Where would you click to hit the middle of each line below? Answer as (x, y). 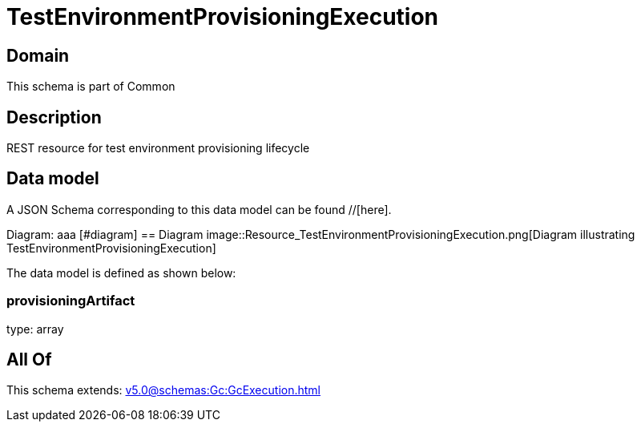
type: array (35, 329)
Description (54, 117)
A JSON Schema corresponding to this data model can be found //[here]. (199, 209)
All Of (29, 360)
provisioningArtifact (71, 301)
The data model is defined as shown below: (121, 273)
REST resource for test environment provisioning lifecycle (158, 148)
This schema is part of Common (91, 87)
